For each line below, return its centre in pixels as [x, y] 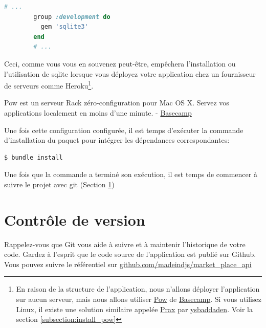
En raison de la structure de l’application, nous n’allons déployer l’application [138, 289]
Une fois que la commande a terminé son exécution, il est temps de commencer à [131, 174]
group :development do [72, 17]
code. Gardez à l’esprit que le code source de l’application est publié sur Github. [130, 254]
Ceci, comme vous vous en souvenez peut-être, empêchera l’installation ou [120, 63]
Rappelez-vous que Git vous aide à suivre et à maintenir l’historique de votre [125, 244]
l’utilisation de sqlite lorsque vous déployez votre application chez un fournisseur [130, 73]
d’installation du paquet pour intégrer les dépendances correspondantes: [117, 140]
